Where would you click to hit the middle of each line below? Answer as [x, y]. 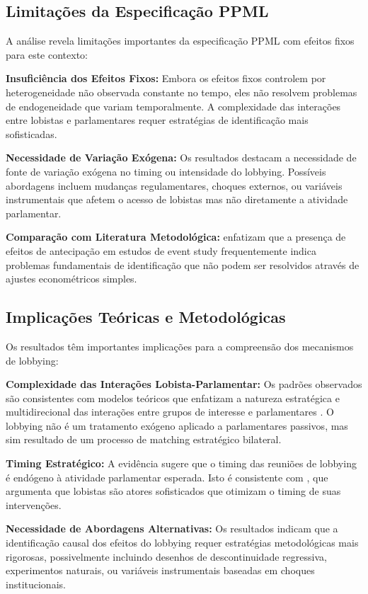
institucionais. [36, 584]
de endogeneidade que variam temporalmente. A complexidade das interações [173, 106]
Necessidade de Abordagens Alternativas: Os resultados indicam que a [172, 529]
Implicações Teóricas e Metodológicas [146, 317]
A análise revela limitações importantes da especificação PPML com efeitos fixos [180, 41]
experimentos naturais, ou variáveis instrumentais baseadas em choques [160, 570]
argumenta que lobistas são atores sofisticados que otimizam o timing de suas [173, 491]
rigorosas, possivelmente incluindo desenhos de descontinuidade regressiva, [166, 556]
